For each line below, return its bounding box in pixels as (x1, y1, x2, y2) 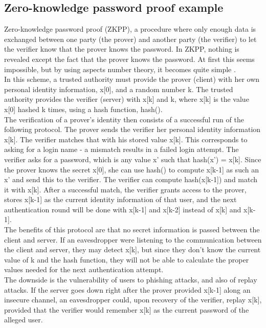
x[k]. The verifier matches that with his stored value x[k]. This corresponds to (4, 134, 248, 144)
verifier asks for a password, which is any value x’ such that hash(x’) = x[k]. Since (4, 154, 261, 164)
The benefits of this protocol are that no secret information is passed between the (4, 224, 260, 235)
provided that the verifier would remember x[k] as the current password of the (4, 304, 249, 315)
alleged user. (4, 314, 43, 325)
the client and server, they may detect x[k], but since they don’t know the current (4, 244, 261, 255)
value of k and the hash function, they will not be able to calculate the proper (4, 254, 249, 265)
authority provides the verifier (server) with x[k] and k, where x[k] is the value (4, 94, 249, 104)
